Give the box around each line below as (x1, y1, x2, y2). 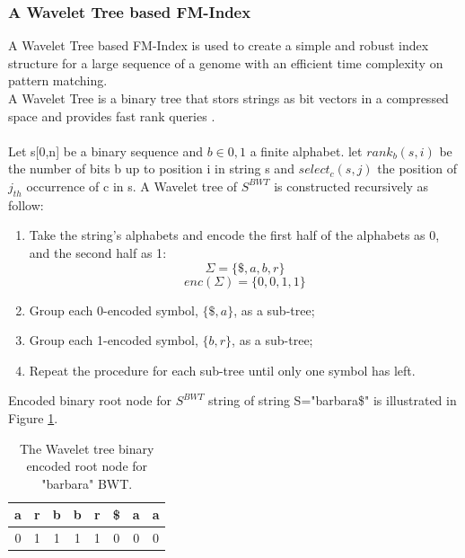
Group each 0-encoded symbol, (29, 300, 198, 319)
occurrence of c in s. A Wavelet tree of (26, 176, 238, 195)
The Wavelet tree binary (20, 438, 154, 457)
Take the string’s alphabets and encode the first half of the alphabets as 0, (29, 226, 440, 244)
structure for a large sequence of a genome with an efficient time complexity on (8, 53, 443, 72)
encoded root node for (26, 456, 148, 475)
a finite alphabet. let (250, 141, 363, 160)
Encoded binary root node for (8, 391, 171, 410)
